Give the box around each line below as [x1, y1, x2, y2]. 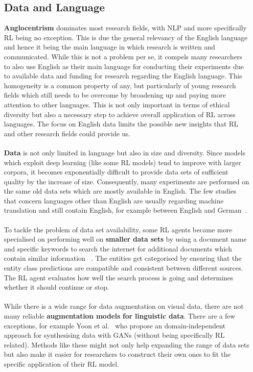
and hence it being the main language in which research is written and [4, 42, 215, 52]
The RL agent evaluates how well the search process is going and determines [4, 272, 233, 282]
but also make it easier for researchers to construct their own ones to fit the [4, 349, 231, 359]
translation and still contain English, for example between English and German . [4, 205, 247, 215]
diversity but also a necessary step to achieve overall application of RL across [4, 109, 236, 119]
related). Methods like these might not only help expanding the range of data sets [4, 339, 250, 349]
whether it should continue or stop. [4, 282, 109, 292]
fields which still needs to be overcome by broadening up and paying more [4, 90, 226, 100]
